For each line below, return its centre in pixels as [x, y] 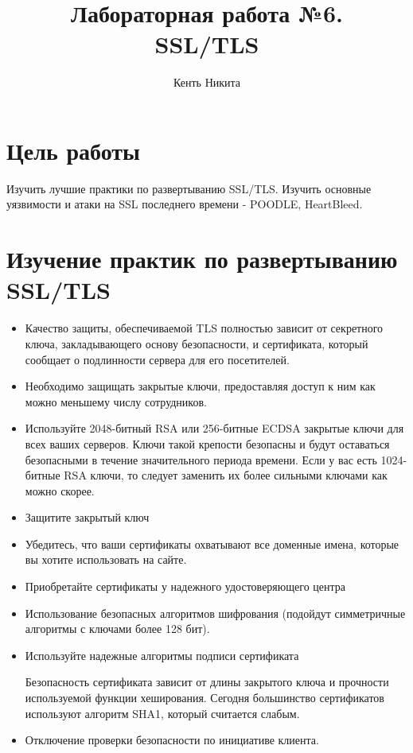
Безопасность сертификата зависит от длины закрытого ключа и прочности [207, 682]
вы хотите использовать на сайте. [106, 559]
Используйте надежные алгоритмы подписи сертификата [162, 655]
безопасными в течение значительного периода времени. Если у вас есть [201, 459]
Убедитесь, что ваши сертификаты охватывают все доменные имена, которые [212, 543]
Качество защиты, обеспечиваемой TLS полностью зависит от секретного [204, 328]
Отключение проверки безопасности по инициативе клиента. [172, 740]
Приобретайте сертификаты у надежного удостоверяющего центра [185, 586]
